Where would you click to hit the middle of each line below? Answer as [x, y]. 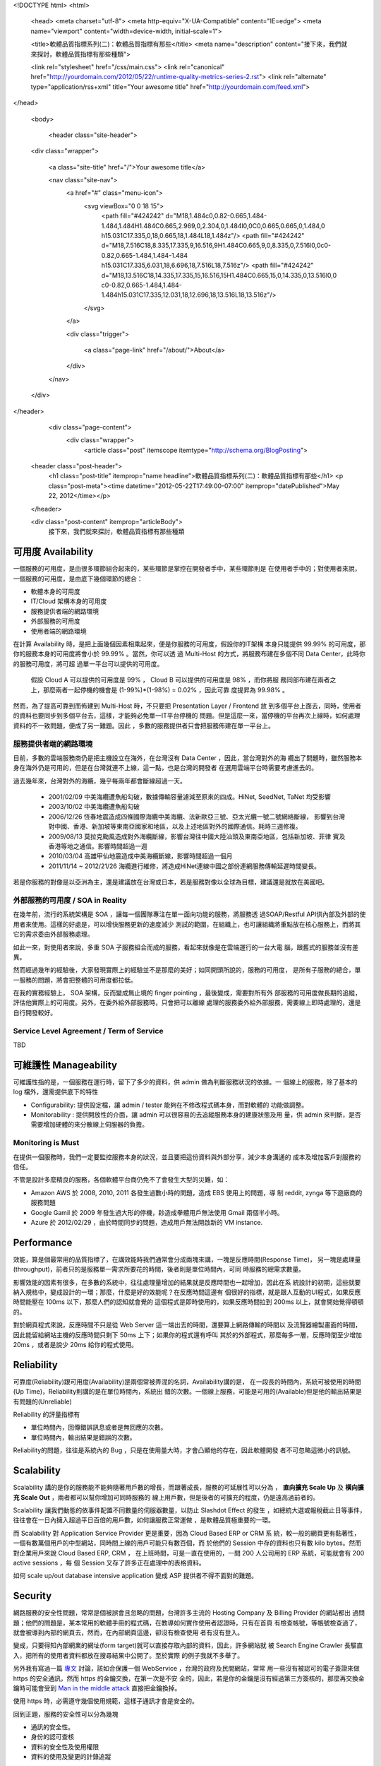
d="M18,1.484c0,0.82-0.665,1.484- [216, 216]
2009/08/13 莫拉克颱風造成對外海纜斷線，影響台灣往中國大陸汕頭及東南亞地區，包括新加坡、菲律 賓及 [197, 836]
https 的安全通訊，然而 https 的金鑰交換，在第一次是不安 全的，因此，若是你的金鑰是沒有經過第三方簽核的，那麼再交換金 [189, 1678]
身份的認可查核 [52, 1737]
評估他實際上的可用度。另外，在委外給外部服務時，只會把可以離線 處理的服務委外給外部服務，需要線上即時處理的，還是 [187, 1002]
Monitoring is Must [46, 1143]
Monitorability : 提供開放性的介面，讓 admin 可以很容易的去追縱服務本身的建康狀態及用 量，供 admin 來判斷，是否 [196, 1115]
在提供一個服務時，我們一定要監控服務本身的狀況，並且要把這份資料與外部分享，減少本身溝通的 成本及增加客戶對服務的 [187, 1157]
